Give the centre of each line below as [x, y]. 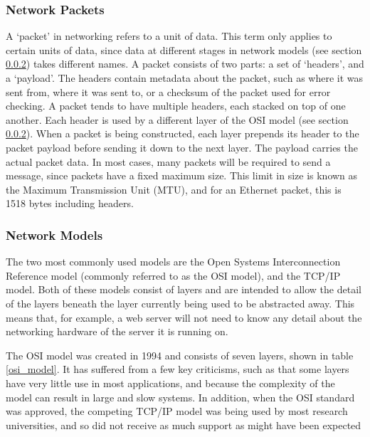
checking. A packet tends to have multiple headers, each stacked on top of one [176, 106]
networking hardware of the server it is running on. [117, 331]
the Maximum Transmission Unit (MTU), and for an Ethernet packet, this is [174, 189]
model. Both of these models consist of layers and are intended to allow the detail [184, 289]
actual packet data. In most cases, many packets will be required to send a [168, 161]
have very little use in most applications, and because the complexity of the [170, 383]
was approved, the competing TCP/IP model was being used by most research [177, 411]
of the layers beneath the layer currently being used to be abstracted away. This [180, 303]
